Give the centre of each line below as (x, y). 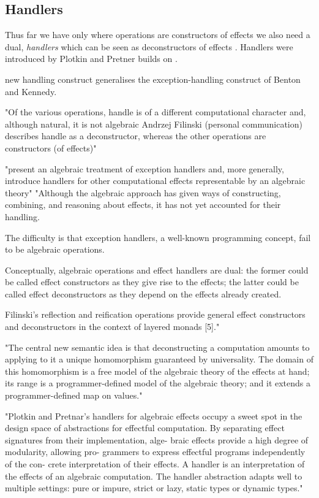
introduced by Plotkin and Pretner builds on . (91, 59)
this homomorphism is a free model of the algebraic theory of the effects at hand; (157, 371)
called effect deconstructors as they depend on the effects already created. (143, 293)
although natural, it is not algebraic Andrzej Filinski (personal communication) (154, 124)
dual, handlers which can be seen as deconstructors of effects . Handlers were (149, 46)
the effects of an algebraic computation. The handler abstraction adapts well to (154, 476)
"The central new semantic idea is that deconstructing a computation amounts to (157, 347)
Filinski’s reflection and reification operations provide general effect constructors (155, 314)
